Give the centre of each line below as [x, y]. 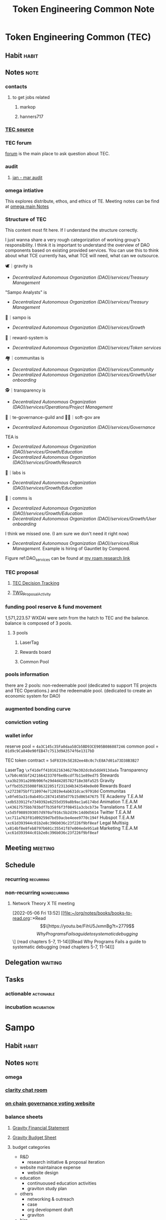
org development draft [50, 1210]
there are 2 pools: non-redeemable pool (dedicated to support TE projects [81, 685]
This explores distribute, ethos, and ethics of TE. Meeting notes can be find [82, 201]
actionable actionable [30, 994]
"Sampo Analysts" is [26, 293]
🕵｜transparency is [25, 390]
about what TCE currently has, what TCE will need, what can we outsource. [82, 256]
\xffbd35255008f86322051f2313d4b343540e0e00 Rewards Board [68, 786]
